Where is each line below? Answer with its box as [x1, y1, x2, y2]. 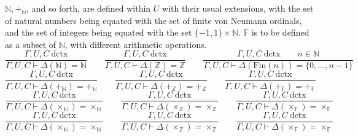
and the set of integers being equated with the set [5, 26, 192, 39]
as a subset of [5, 37, 56, 50]
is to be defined [251, 26, 309, 39]
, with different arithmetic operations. [64, 37, 207, 50]
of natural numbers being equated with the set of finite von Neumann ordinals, [5, 14, 302, 26]
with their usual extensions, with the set [162, 2, 314, 14]
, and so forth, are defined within [26, 2, 151, 14]
